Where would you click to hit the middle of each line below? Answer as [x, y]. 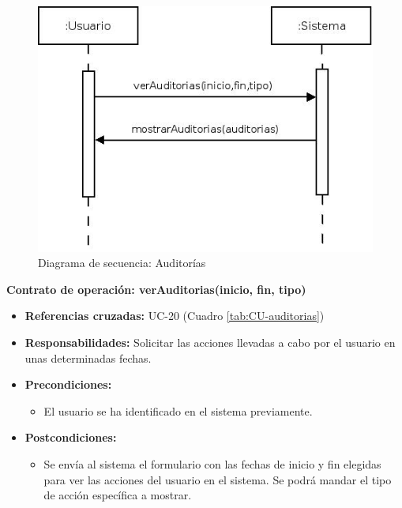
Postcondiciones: [71, 437]
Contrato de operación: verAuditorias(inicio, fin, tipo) [156, 289]
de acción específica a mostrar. [118, 495]
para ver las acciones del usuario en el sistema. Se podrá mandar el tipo [218, 479]
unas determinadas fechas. [88, 357]
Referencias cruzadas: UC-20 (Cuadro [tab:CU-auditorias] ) [175, 316]
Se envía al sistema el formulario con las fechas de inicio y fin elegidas [212, 463]
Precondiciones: [68, 384]
